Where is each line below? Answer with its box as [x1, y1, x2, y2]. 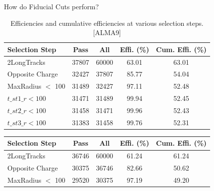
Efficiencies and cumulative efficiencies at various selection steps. [10, 18, 204, 28]
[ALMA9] [93, 27, 121, 38]
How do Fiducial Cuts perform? [4, 1, 99, 11]
